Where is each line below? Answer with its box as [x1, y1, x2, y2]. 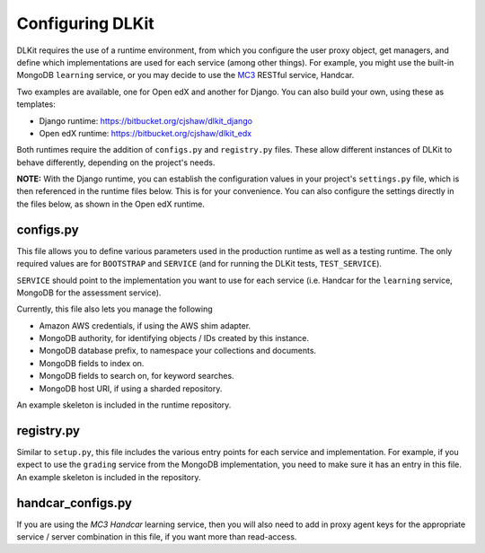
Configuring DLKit [16, 13, 154, 33]
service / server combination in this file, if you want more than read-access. [16, 531, 297, 542]
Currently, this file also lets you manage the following [16, 303, 213, 314]
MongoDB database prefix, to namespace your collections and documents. [39, 346, 317, 356]
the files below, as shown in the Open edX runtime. [16, 198, 206, 209]
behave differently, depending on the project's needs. [16, 157, 216, 168]
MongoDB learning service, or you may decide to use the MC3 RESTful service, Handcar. [16, 70, 355, 81]
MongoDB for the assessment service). [16, 287, 162, 298]
